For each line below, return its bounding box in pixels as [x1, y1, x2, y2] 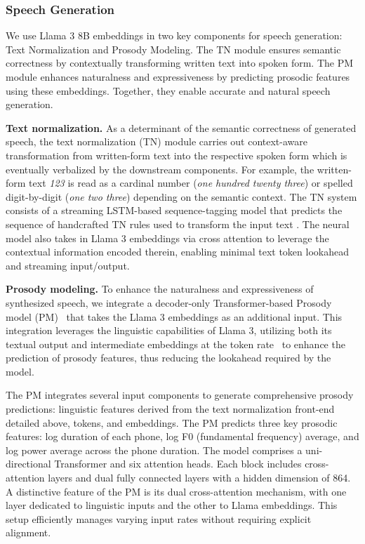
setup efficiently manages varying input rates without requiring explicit [6, 511, 312, 526]
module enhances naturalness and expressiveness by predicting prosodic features [6, 69, 350, 84]
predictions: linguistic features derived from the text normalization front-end [6, 402, 335, 416]
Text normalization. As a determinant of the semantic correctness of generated [6, 120, 357, 135]
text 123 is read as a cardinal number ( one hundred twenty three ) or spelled [29, 175, 353, 190]
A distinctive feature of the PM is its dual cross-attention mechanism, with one [6, 484, 347, 498]
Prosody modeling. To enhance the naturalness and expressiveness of [6, 281, 314, 296]
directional [6, 456, 51, 471]
